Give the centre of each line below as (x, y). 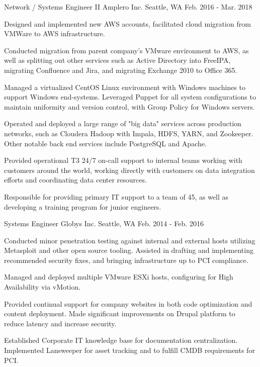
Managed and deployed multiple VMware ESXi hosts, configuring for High (119, 277)
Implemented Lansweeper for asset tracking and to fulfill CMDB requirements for (129, 350)
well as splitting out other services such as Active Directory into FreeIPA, (117, 60)
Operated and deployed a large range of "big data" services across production (123, 123)
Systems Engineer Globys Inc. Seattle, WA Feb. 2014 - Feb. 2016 (104, 223)
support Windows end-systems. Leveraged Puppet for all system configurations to (130, 97)
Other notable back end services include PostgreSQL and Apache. (105, 143)
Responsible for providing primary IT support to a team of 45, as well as (116, 196)
